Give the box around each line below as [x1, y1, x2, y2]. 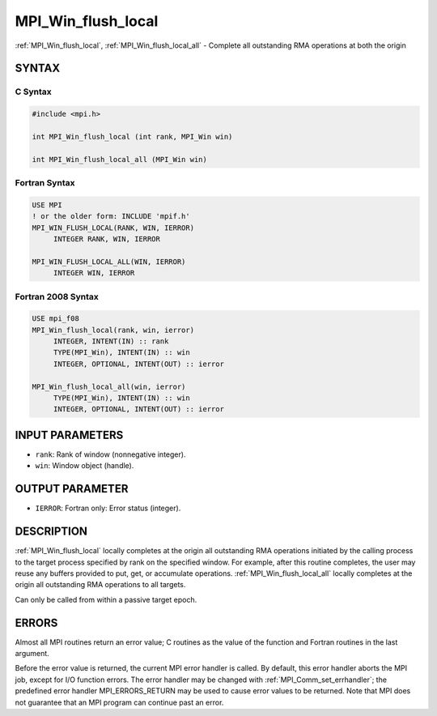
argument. [15, 648, 50, 658]
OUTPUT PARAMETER [15, 482, 129, 496]
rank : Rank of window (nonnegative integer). [35, 450, 186, 459]
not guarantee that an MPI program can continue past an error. [15, 697, 224, 707]
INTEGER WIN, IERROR [53, 268, 135, 278]
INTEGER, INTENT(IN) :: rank [53, 337, 169, 346]
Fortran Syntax [15, 177, 75, 189]
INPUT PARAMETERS [15, 428, 124, 441]
